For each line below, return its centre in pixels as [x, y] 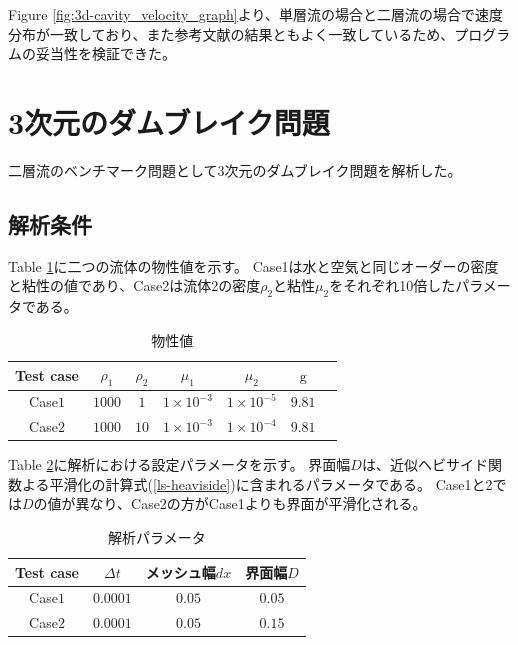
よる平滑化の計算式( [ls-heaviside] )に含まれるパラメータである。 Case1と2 [257, 483]
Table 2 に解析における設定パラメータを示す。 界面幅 [179, 464]
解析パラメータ [157, 537]
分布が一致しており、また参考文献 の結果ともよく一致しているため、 [231, 33]
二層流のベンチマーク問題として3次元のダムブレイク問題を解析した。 [235, 169]
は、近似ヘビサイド [424, 464]
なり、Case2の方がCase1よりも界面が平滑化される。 [258, 503]
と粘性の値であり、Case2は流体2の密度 [134, 285]
